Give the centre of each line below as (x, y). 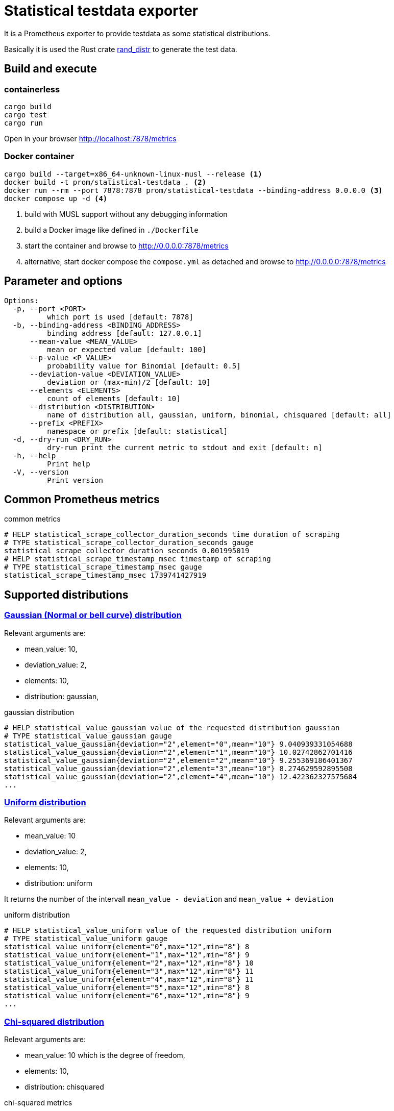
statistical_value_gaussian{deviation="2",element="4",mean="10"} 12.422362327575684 (181, 776)
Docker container (39, 156)
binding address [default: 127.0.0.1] (125, 333)
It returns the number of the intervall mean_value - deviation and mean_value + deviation (169, 899)
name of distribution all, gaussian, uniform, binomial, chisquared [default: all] (219, 415)
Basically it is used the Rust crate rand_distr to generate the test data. (121, 49)
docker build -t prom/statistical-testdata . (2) (105, 182)
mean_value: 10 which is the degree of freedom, (105, 1055)
